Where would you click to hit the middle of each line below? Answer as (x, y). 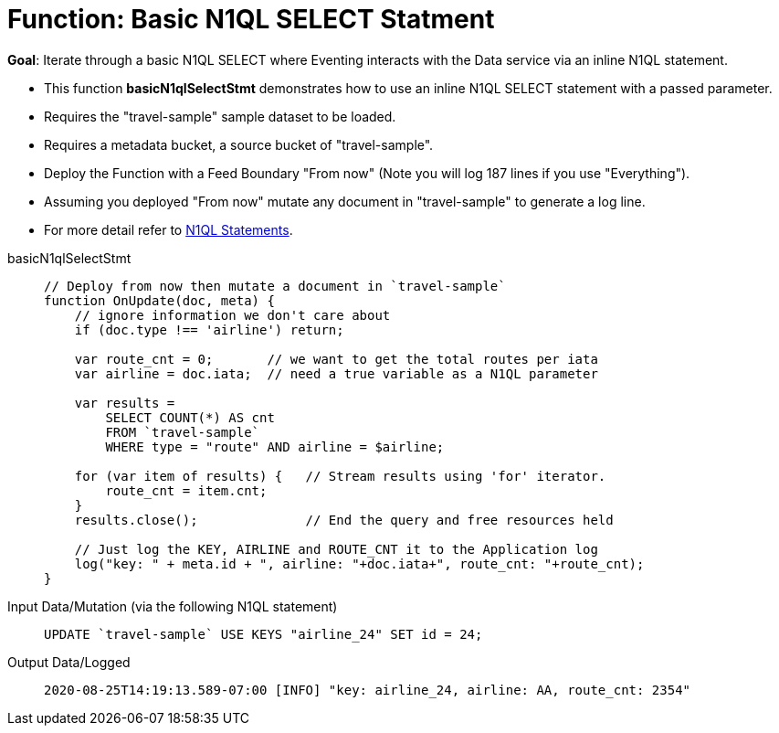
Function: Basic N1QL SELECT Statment (251, 19)
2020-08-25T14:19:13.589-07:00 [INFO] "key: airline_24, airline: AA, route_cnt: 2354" (368, 690)
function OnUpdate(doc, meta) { (159, 300)
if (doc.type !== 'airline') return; (209, 329)
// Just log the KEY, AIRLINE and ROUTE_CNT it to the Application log (336, 549)
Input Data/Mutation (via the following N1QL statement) (173, 606)
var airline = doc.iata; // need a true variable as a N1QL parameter (336, 373)
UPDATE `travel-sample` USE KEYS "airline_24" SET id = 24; (263, 634)
